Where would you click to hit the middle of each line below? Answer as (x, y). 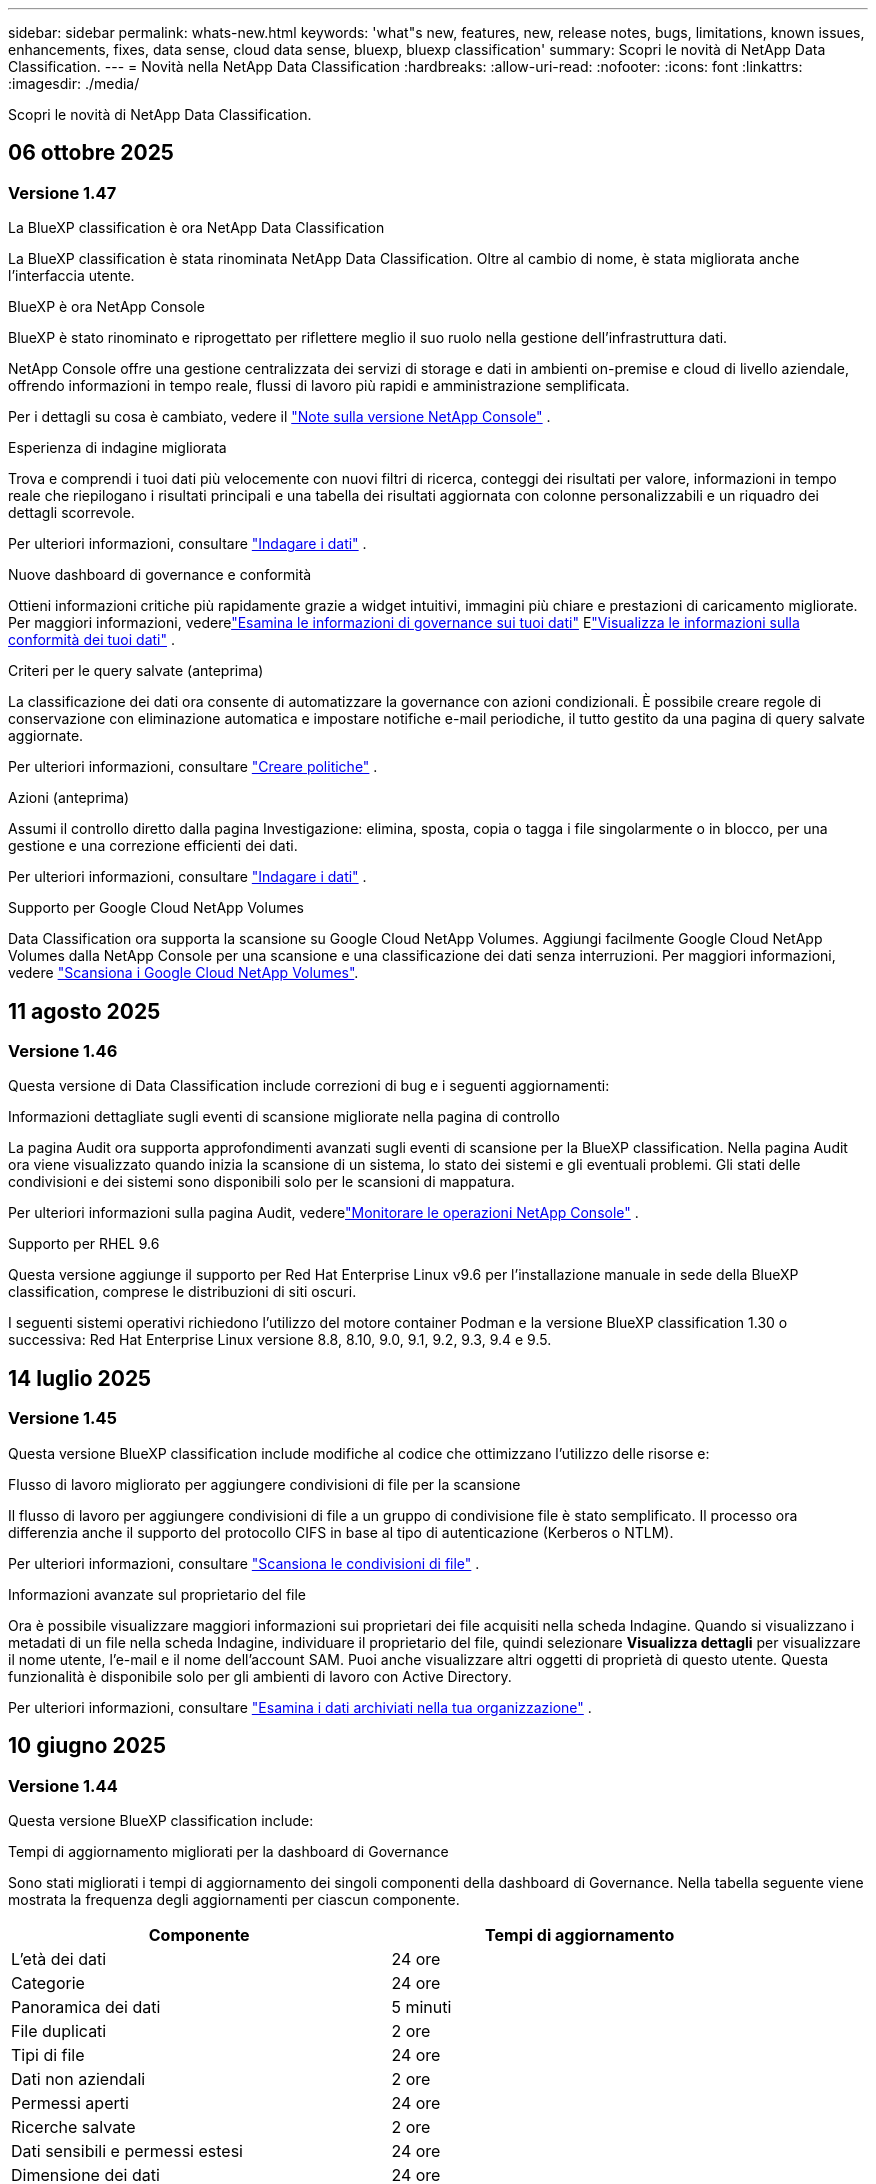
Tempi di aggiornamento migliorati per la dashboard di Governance (228, 1851)
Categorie (48, 1982)
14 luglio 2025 (80, 1378)
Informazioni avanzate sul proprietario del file (157, 1594)
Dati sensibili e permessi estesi (127, 2150)
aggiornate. (46, 736)
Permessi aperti (70, 2102)
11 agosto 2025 (84, 1011)
